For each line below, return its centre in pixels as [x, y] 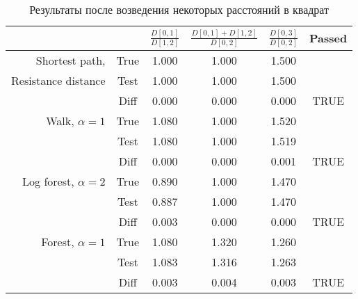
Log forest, [48, 181]
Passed [328, 38]
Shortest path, [71, 60]
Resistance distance [58, 80]
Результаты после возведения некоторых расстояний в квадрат [179, 9]
